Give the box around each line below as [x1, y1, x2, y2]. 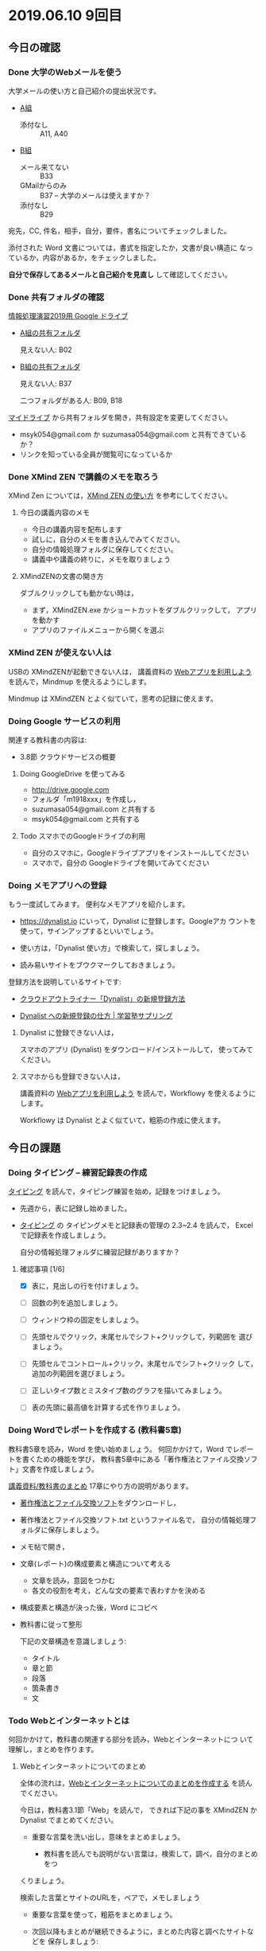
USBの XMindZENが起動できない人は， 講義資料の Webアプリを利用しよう [8, 667, 253, 676]
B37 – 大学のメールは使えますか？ [39, 190, 151, 200]
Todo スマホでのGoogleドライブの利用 [19, 831, 145, 841]
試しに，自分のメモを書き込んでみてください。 [31, 534, 184, 545]
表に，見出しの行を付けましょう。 [31, 1281, 143, 1291]
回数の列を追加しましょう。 [31, 1298, 122, 1308]
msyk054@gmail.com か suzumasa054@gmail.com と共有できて [19, 430, 233, 440]
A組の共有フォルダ [19, 328, 81, 338]
